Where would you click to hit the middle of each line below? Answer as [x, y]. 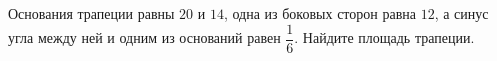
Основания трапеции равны [91, 13]
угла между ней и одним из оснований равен [144, 37]
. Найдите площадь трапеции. [384, 37]
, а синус [461, 13]
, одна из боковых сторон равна [319, 13]
